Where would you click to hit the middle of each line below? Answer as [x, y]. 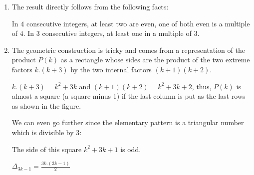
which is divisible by [43, 132]
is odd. [131, 149]
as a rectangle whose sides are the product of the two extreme [155, 60]
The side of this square [47, 149]
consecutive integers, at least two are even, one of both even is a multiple [138, 23]
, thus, [202, 86]
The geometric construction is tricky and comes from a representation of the [128, 50]
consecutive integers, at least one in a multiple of [117, 33]
